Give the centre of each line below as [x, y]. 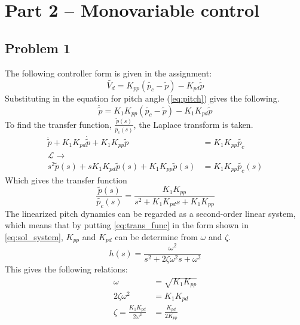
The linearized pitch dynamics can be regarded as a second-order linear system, [150, 213]
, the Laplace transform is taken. [193, 124]
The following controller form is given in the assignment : [108, 73]
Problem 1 [38, 47]
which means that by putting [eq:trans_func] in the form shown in [127, 225]
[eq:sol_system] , [34, 236]
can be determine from [156, 236]
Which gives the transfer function [66, 180]
